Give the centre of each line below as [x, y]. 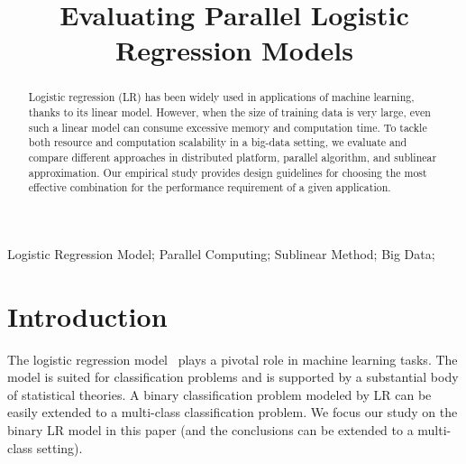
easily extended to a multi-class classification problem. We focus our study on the [233, 412]
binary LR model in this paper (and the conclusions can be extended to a [210, 430]
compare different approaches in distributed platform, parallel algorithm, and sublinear [233, 157]
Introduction [87, 316]
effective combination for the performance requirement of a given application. [210, 187]
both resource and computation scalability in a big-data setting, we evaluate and [218, 142]
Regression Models [234, 50]
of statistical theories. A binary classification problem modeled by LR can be [219, 394]
